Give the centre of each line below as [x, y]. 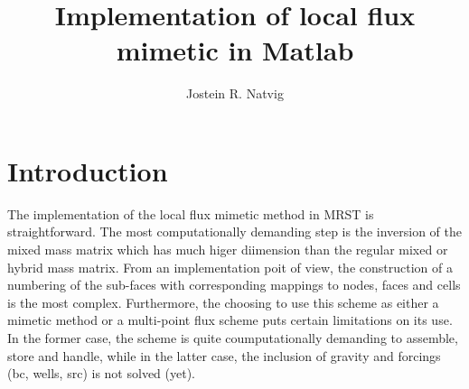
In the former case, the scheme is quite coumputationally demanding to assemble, [233, 338]
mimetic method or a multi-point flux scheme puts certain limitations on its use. [230, 320]
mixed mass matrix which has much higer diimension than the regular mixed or [228, 250]
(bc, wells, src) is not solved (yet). [101, 373]
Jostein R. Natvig [235, 93]
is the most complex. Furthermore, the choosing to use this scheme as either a [223, 302]
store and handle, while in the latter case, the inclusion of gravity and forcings [224, 355]
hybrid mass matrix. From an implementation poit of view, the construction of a [230, 267]
